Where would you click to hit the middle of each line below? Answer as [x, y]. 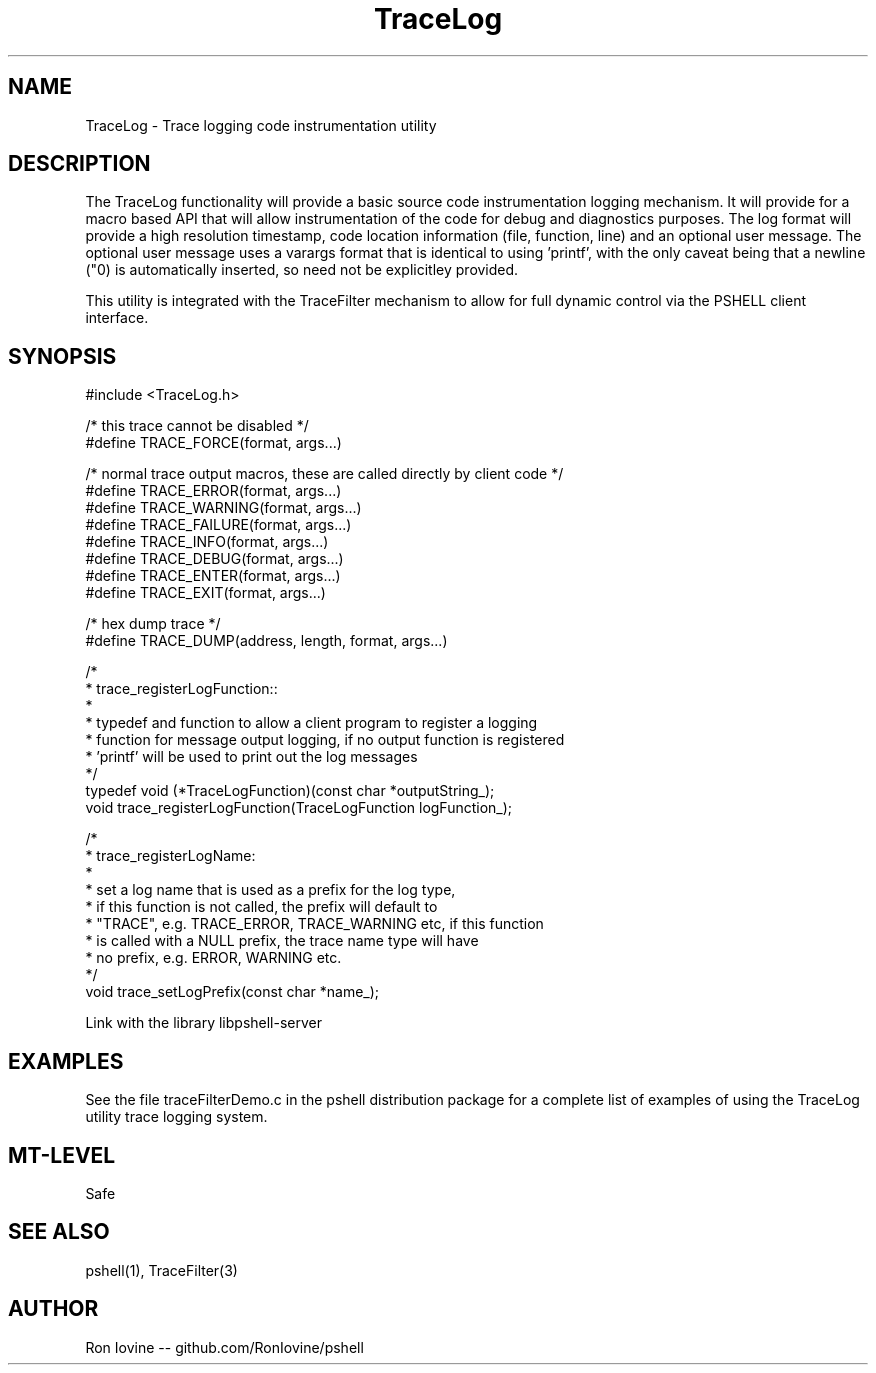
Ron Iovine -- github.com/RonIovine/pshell [224, 1347]
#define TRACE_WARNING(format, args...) [223, 508]
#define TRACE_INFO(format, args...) [207, 542]
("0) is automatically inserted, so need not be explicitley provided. [302, 270]
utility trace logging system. [176, 1117]
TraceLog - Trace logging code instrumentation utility [261, 125]
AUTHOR [53, 1309]
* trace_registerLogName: [170, 856]
